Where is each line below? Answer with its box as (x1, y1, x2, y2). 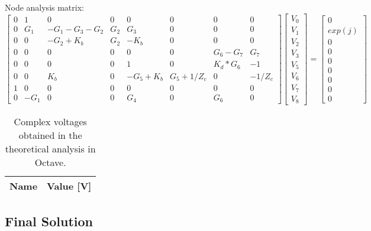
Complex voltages (14, 115, 87, 129)
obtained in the (18, 128, 82, 142)
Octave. (34, 155, 66, 170)
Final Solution (5, 212, 93, 230)
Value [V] (47, 179, 92, 193)
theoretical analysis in (5, 142, 96, 156)
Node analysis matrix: (5, 1, 84, 13)
